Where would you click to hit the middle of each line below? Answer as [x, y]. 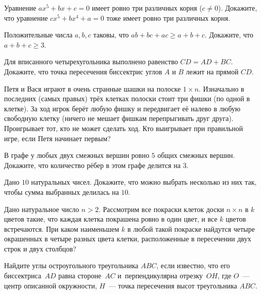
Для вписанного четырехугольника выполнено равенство [91, 61]
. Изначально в [221, 88]
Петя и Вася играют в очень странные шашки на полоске [93, 88]
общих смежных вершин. [196, 155]
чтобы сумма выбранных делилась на [61, 192]
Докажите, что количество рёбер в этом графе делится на [93, 165]
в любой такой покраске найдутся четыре [191, 228]
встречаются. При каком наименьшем [62, 228]
